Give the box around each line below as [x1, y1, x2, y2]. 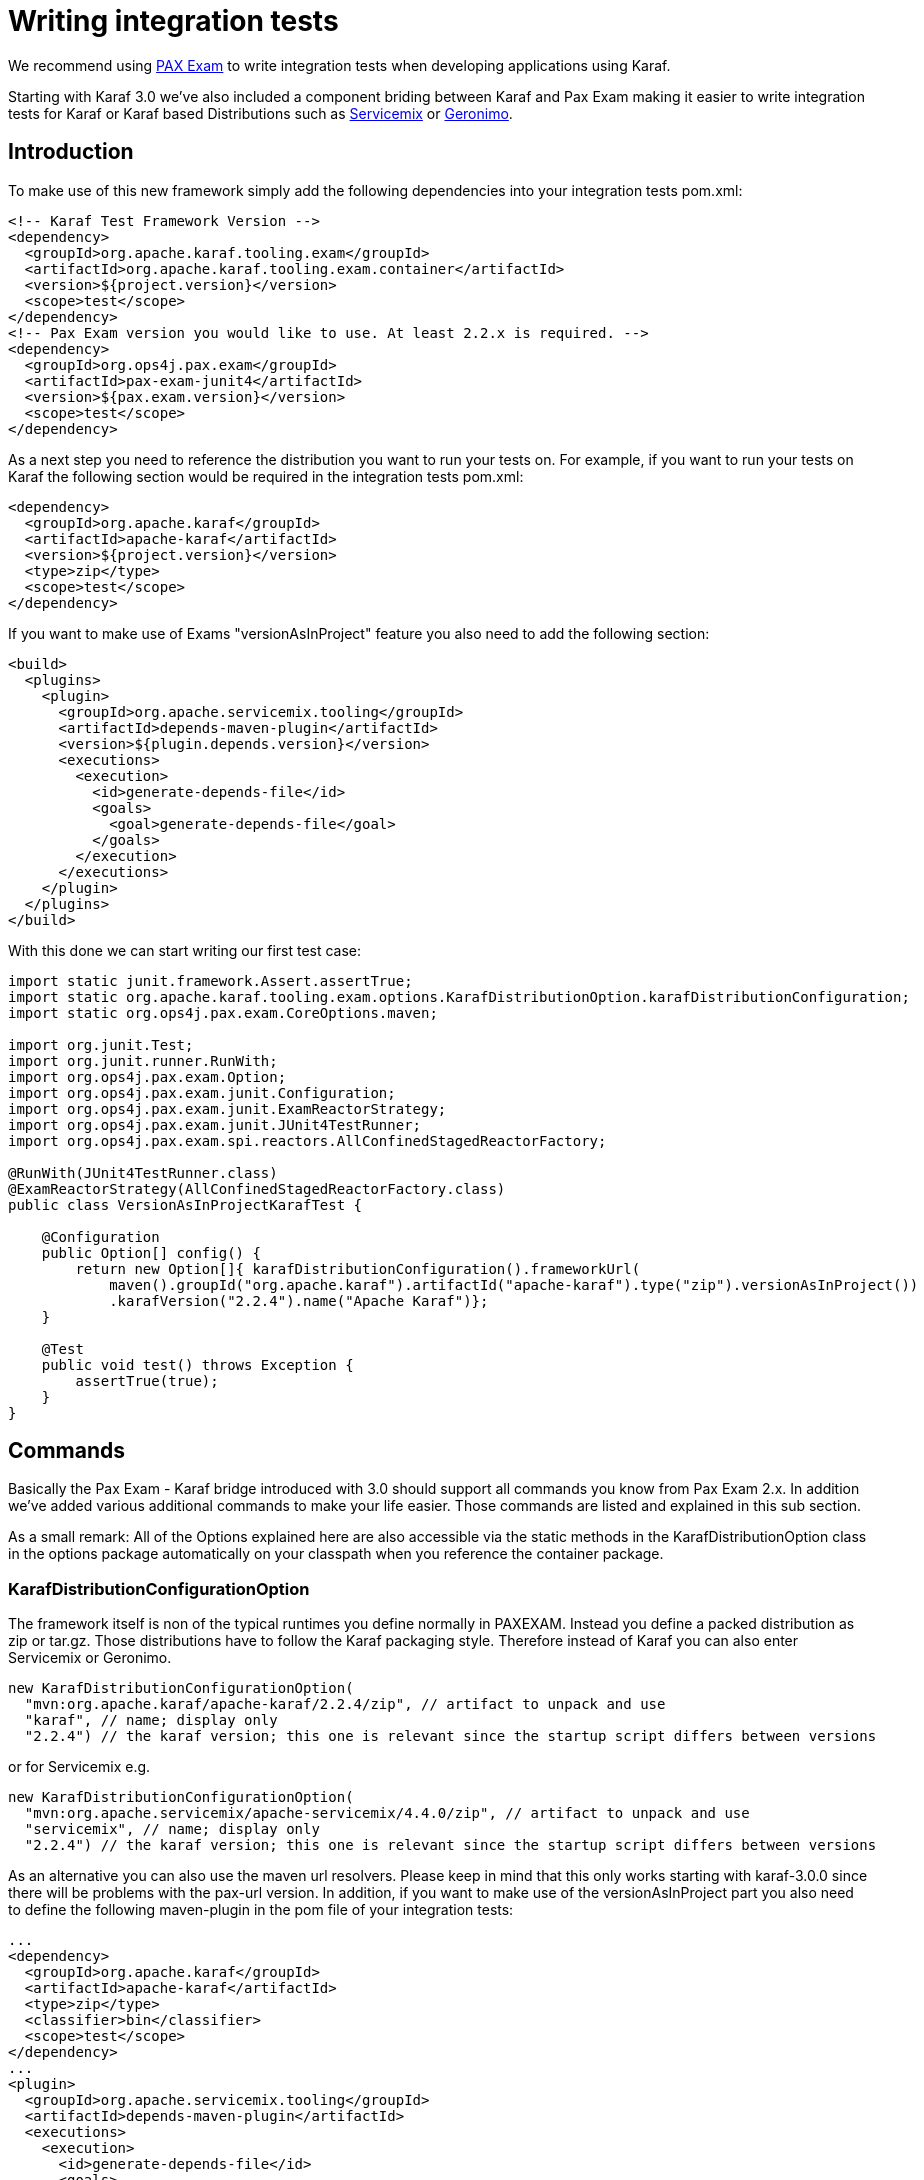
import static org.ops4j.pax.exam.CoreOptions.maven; [8, 1004, 438, 1021]
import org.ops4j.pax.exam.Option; [8, 1068, 287, 1085]
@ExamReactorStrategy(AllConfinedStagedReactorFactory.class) [8, 1180, 506, 1197]
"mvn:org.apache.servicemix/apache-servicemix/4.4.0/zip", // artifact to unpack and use [24, 1805, 750, 1822]
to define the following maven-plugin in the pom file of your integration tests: [8, 1901, 514, 1919]
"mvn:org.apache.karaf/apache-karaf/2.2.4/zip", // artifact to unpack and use [24, 1696, 666, 1713]
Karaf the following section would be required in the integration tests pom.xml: [8, 467, 524, 485]
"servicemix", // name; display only [24, 1821, 320, 1838]
